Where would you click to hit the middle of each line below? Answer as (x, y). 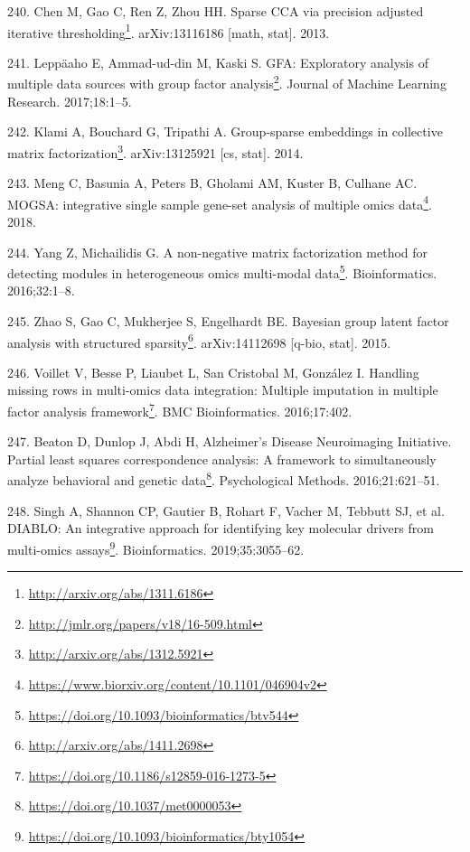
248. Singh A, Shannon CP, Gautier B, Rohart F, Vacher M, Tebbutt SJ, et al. (226, 510)
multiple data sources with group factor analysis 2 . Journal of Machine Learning (227, 82)
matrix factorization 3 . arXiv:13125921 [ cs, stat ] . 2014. (155, 151)
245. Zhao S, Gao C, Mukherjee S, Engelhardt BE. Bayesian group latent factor (228, 321)
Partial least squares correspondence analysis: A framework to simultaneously (222, 459)
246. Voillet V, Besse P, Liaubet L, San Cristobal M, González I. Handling (213, 372)
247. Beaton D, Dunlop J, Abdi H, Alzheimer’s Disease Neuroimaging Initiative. (230, 441)
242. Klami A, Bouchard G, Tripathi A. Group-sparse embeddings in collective (225, 131)
